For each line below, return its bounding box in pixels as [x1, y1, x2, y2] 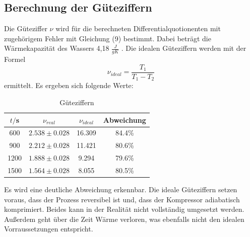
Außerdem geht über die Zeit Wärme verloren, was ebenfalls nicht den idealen [4, 213, 244, 224]
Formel [4, 54, 26, 64]
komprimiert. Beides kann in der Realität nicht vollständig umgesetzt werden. [4, 204, 244, 214]
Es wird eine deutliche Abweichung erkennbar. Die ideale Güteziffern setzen [4, 184, 237, 194]
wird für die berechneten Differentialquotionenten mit [55, 23, 221, 34]
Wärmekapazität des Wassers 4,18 [4, 43, 109, 53]
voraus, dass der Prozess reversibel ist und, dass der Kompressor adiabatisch [4, 194, 240, 204]
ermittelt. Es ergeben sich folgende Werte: [4, 80, 134, 91]
